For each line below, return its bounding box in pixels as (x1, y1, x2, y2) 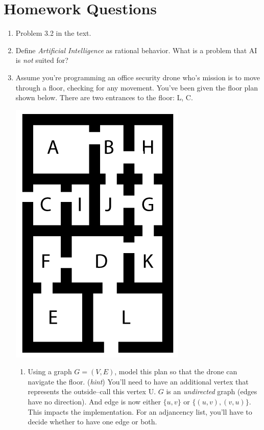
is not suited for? (15, 55, 68, 65)
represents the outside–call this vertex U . (28, 386, 156, 397)
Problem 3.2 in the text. (15, 28, 91, 38)
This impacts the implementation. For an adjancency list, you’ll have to (28, 406, 252, 417)
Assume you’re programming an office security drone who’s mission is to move (15, 72, 260, 82)
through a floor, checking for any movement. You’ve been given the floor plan (15, 82, 258, 93)
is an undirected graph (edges (166, 386, 257, 397)
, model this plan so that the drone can (114, 366, 237, 377)
